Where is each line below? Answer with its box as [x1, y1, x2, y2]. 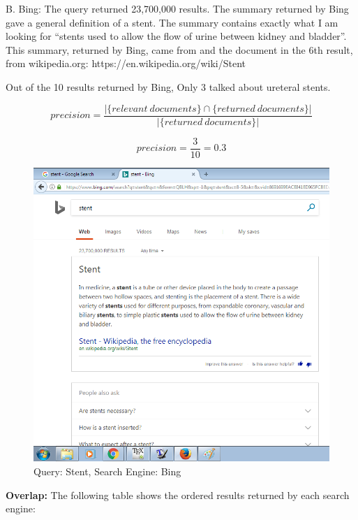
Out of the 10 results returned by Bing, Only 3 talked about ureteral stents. [6, 79, 331, 94]
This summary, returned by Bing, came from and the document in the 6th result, [6, 42, 353, 57]
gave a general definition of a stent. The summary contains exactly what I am [6, 15, 338, 29]
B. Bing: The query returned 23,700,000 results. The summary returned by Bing [6, 1, 349, 15]
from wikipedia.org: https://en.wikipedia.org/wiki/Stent [6, 56, 246, 71]
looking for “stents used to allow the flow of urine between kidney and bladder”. [6, 29, 347, 43]
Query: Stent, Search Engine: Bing [33, 463, 181, 478]
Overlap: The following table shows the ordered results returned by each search [6, 487, 350, 502]
